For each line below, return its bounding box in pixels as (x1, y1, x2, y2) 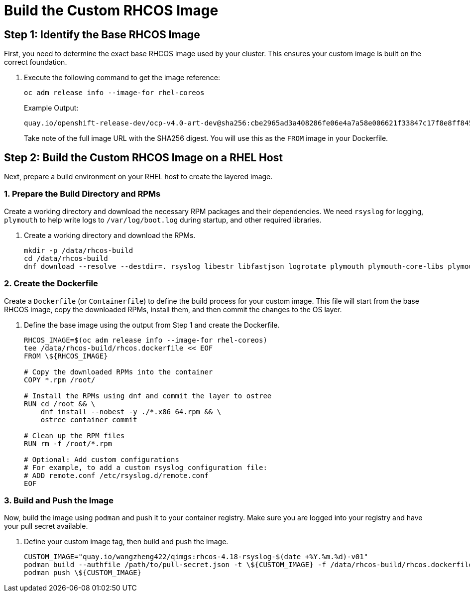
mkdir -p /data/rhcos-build (24, 246, 133, 254)
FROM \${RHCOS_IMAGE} (24, 352, 108, 360)
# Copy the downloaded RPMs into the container (24, 367, 213, 376)
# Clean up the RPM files (24, 431, 125, 440)
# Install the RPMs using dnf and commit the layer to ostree (24, 391, 272, 400)
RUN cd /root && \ (24, 399, 96, 408)
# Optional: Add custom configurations (24, 455, 179, 464)
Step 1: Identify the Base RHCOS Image (4, 28, 200, 41)
